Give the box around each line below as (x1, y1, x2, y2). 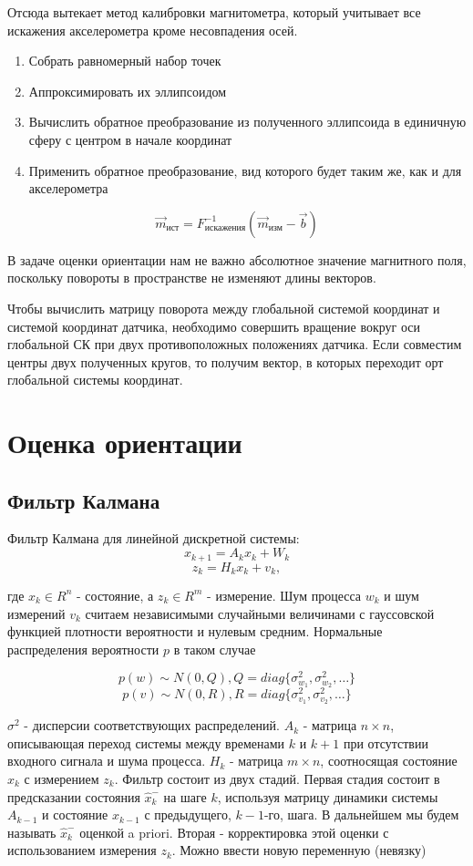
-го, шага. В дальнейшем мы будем (263, 805, 459, 824)
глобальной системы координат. (7, 370, 183, 389)
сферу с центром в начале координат (28, 129, 232, 149)
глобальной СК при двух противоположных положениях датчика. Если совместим (7, 335, 462, 354)
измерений (7, 603, 66, 623)
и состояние (42, 805, 108, 824)
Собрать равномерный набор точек (28, 51, 221, 70)
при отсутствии (343, 733, 428, 752)
